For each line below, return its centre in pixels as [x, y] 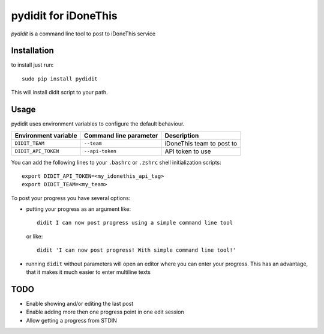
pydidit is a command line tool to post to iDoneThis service [83, 34]
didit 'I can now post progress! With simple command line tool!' [136, 250]
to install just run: [32, 65]
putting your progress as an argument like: [79, 209]
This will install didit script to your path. [59, 93]
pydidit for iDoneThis [64, 16]
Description [182, 135]
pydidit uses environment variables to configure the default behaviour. [98, 124]
